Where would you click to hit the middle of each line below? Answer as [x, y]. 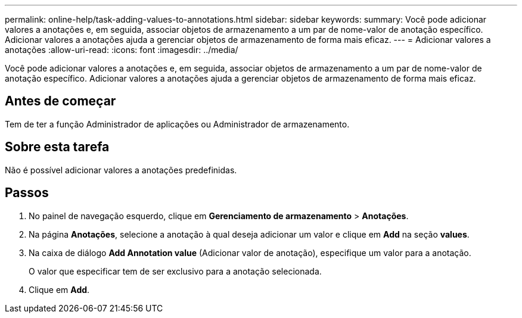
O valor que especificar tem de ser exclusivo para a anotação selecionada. [175, 271]
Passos [27, 193]
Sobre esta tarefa [57, 147]
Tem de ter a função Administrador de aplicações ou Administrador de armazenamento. [177, 124]
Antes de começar [60, 101]
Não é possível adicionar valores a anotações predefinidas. [121, 170]
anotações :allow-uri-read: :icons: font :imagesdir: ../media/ [122, 50]
